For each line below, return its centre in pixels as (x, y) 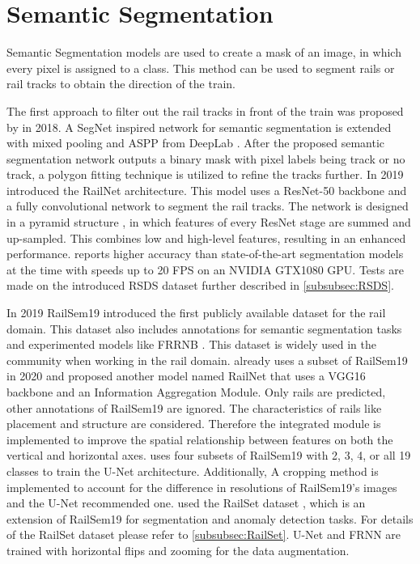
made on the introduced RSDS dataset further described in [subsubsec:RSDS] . (200, 285)
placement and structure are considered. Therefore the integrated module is (194, 424)
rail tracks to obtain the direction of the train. (121, 84)
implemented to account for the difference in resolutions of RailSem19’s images (202, 487)
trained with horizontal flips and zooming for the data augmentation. (178, 550)
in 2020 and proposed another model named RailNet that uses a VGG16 (186, 376)
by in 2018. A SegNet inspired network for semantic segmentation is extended (199, 127)
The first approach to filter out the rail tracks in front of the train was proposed (205, 110)
